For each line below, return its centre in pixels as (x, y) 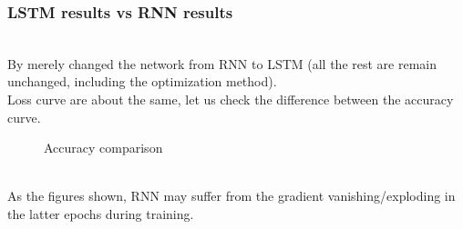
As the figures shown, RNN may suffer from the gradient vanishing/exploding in (231, 196)
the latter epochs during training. (101, 213)
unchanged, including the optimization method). (142, 81)
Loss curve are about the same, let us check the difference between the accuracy (231, 99)
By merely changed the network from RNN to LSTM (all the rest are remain (222, 63)
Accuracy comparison (103, 148)
